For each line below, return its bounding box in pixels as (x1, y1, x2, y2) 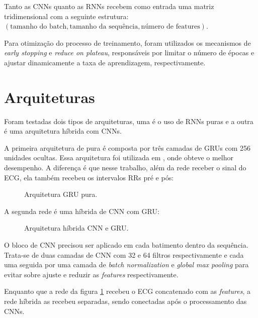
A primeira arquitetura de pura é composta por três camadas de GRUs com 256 (4, 142, 251, 153)
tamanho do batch (10, 23, 67, 31)
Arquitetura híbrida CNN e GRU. (24, 223, 129, 233)
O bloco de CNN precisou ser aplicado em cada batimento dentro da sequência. (4, 240, 248, 250)
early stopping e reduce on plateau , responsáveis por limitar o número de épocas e (4, 47, 254, 58)
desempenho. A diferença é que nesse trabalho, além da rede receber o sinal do (4, 162, 246, 173)
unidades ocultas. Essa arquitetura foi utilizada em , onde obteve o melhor (4, 152, 234, 163)
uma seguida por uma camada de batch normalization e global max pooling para (4, 259, 249, 270)
